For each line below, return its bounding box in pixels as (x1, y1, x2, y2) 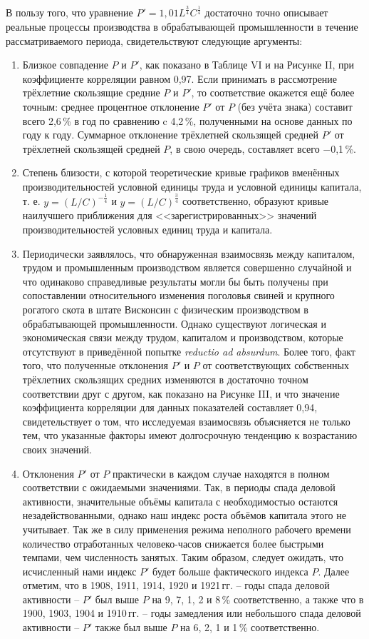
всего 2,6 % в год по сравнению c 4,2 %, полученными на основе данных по (22, 113, 353, 128)
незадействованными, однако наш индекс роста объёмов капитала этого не (22, 508, 346, 523)
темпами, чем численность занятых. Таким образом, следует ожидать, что (22, 550, 343, 565)
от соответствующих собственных (202, 358, 349, 373)
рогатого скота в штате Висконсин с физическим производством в (22, 302, 308, 316)
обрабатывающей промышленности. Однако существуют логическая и (22, 316, 326, 331)
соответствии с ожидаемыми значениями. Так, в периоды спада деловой (22, 480, 336, 495)
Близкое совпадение (22, 57, 108, 72)
